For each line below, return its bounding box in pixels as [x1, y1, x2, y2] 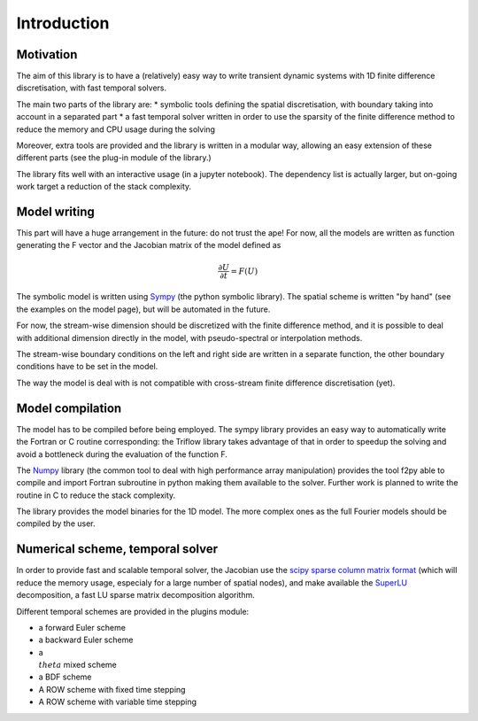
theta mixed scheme [38, 660, 117, 671]
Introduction [16, 13, 110, 33]
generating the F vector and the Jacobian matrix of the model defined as [16, 240, 281, 251]
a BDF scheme [38, 671, 92, 682]
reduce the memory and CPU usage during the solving [16, 124, 216, 135]
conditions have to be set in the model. [16, 361, 158, 372]
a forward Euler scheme [38, 622, 126, 632]
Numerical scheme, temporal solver [16, 541, 219, 557]
